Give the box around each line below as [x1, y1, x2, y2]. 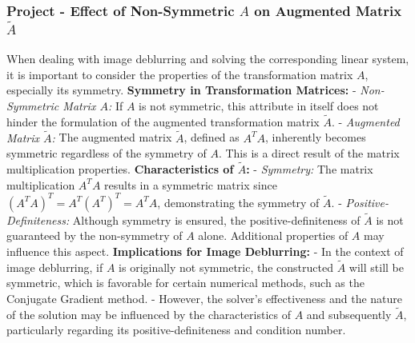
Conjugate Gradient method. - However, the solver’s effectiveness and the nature [6, 290, 403, 307]
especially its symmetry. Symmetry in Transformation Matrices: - [6, 82, 357, 98]
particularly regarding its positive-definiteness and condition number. [6, 321, 346, 338]
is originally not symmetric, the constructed [119, 258, 334, 275]
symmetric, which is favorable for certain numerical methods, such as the [6, 274, 365, 291]
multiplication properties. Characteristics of [6, 160, 234, 177]
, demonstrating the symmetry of [157, 193, 320, 210]
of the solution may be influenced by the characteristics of [6, 305, 291, 322]
